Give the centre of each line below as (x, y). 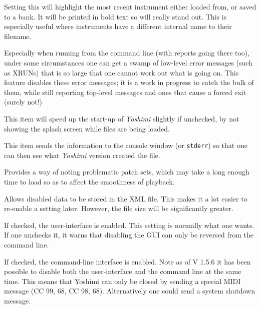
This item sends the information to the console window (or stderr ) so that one (126, 145)
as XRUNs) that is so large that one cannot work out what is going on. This (121, 72)
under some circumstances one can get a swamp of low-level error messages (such (128, 62)
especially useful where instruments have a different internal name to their (118, 26)
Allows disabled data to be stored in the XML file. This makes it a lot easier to (126, 198)
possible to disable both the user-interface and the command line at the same (123, 271)
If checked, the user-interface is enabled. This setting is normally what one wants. (129, 225)
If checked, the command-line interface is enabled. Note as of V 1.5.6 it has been (127, 261)
